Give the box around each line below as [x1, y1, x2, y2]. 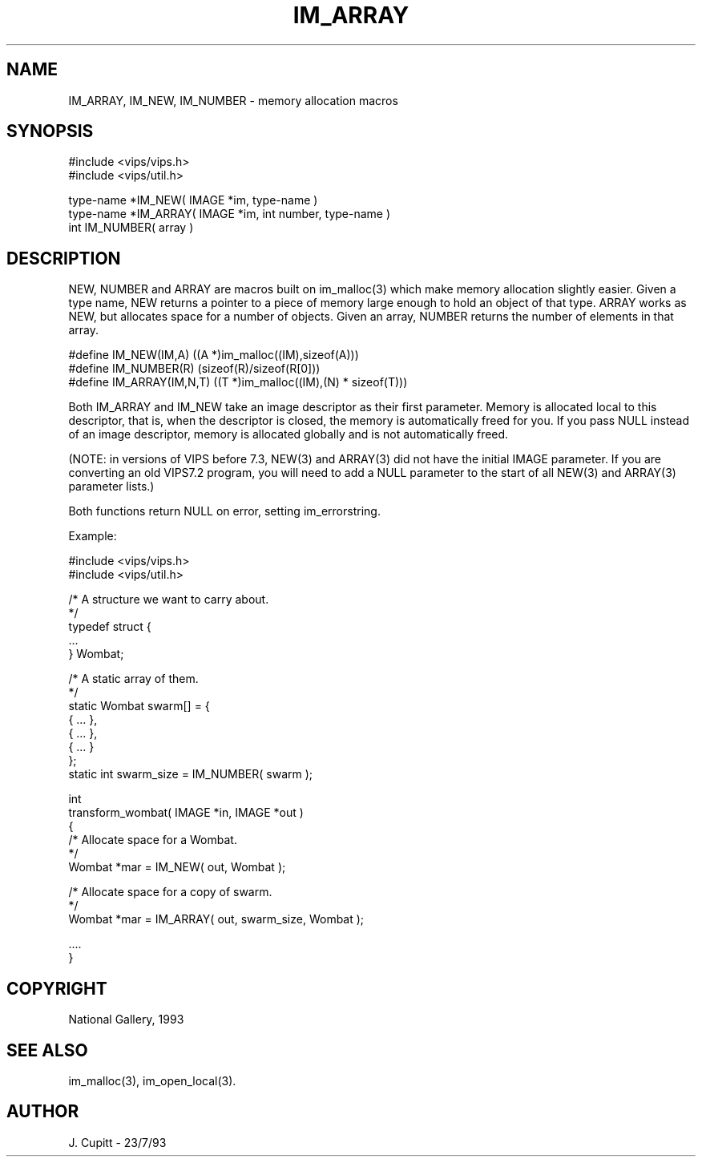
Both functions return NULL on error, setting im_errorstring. [68, 504, 381, 519]
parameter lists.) [68, 479, 155, 494]
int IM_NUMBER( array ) [68, 220, 194, 235]
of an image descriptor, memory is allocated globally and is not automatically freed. [68, 427, 509, 442]
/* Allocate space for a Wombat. [68, 833, 237, 847]
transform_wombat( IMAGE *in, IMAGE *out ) [68, 806, 304, 820]
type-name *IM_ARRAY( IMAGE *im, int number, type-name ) [68, 207, 391, 221]
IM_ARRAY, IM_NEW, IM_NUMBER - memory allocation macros [68, 93, 398, 107]
